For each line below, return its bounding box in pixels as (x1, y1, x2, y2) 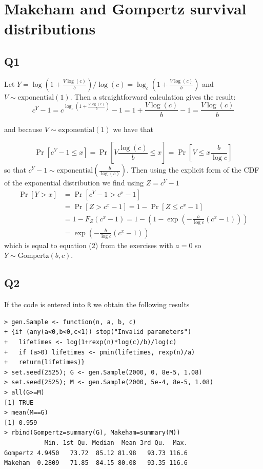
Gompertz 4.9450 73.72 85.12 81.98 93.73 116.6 (4, 449, 188, 457)
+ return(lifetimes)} (4, 359, 85, 366)
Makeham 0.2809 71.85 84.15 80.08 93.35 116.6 (4, 459, 188, 467)
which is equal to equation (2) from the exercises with (4, 239, 173, 250)
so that (4, 164, 26, 175)
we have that (113, 124, 153, 135)
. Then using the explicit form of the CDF (127, 164, 259, 175)
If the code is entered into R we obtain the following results (4, 299, 190, 310)
